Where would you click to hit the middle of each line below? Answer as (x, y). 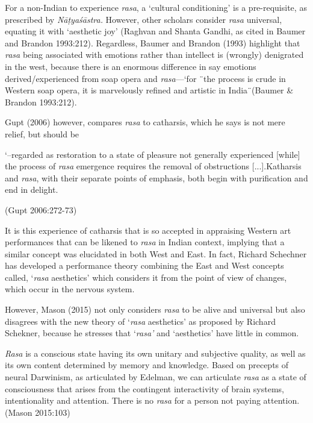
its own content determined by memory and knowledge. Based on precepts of (147, 365)
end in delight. (32, 190)
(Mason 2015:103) (38, 412)
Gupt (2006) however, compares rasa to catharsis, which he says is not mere (145, 122)
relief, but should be (42, 133)
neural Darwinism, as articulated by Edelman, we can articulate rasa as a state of (156, 377)
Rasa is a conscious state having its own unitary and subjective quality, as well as (155, 353)
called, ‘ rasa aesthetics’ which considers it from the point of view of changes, (146, 277)
